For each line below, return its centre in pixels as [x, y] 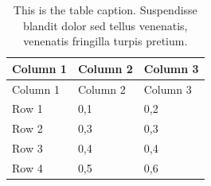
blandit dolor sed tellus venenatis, [105, 25]
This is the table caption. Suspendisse [105, 10]
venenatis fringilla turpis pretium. [105, 41]
